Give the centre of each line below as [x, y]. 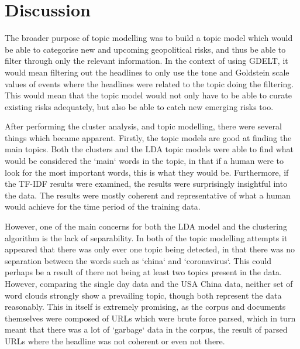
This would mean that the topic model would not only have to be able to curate [148, 95]
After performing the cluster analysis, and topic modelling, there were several [143, 126]
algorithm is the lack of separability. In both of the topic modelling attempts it [146, 237]
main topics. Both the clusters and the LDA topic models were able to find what [149, 149]
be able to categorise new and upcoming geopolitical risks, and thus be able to [145, 49]
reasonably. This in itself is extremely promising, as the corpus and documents [145, 307]
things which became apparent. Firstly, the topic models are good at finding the [148, 137]
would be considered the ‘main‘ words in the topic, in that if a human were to [144, 161]
